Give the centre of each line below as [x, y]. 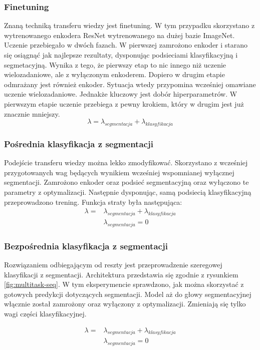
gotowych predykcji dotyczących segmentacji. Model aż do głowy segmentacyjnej [128, 294]
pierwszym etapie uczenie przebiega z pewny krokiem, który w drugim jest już [124, 103]
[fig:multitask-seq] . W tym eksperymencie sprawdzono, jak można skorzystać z [124, 284]
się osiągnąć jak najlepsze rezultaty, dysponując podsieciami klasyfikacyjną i [121, 55]
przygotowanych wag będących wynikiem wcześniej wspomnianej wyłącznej [119, 172]
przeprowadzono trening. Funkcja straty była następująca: [93, 202]
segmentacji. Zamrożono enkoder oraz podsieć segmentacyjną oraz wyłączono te [126, 182]
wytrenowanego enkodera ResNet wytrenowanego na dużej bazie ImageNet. [119, 35]
